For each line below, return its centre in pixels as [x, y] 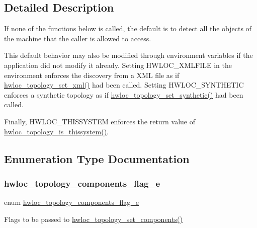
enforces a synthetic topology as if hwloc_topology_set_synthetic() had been [124, 94]
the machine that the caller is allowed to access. [78, 38]
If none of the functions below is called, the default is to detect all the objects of [128, 28]
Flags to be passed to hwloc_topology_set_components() [93, 219]
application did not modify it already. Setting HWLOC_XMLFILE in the [118, 65]
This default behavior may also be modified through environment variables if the [128, 55]
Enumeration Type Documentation [97, 158]
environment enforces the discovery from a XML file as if [92, 75]
